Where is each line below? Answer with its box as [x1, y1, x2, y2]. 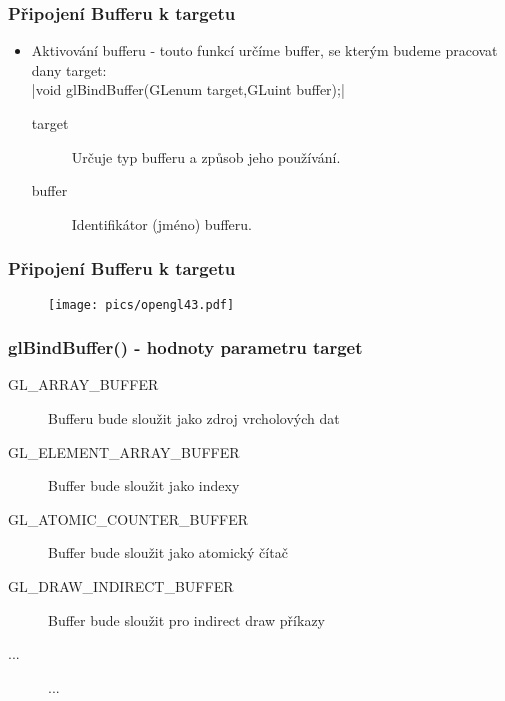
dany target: [31, 59, 107, 80]
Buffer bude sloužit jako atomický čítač [48, 542, 288, 563]
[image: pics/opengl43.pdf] [48, 297, 235, 312]
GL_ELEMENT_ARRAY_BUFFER [8, 441, 240, 462]
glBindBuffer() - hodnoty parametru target [8, 335, 363, 360]
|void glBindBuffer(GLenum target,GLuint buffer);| [31, 79, 345, 100]
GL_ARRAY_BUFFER [8, 374, 159, 395]
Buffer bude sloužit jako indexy [48, 475, 240, 496]
